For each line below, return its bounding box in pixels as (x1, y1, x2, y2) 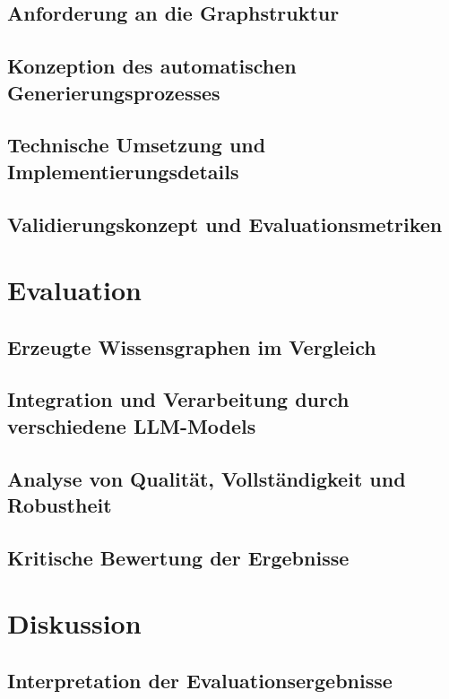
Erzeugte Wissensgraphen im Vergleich (7, 332, 376, 360)
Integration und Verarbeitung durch (7, 385, 350, 413)
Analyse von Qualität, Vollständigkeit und (7, 464, 406, 492)
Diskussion (7, 605, 142, 642)
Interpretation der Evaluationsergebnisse (7, 666, 393, 694)
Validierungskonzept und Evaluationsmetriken (7, 210, 443, 237)
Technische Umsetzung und (7, 131, 266, 159)
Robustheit (7, 491, 112, 519)
